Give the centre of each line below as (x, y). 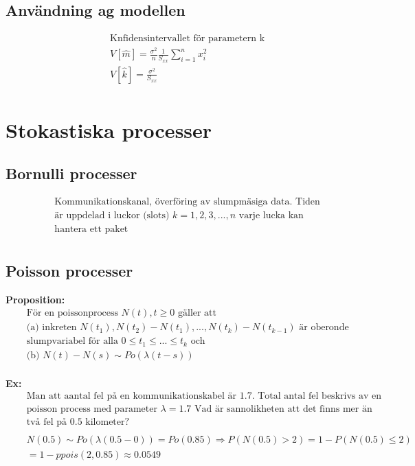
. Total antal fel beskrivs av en (316, 396)
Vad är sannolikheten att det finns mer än (283, 409)
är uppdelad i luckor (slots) (112, 216)
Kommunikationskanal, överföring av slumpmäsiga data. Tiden (187, 202)
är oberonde (324, 328)
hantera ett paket (91, 230)
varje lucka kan (271, 216)
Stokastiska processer (109, 129)
